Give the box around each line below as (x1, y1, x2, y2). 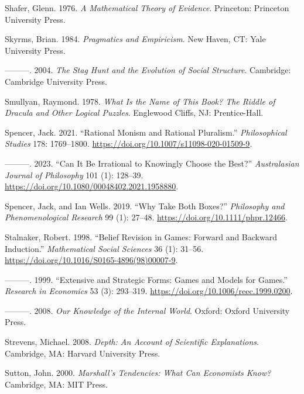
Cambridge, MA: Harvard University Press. (5, 347, 160, 359)
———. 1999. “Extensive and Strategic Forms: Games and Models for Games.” (5, 273, 288, 285)
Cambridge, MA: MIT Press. (5, 378, 108, 390)
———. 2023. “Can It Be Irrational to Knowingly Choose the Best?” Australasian (5, 157, 299, 169)
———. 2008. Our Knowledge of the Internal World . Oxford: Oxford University (5, 304, 290, 316)
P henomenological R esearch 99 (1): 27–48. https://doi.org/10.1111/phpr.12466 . (5, 211, 288, 223)
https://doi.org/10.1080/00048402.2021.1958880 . (5, 180, 179, 192)
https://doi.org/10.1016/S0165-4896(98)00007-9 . (5, 254, 178, 266)
